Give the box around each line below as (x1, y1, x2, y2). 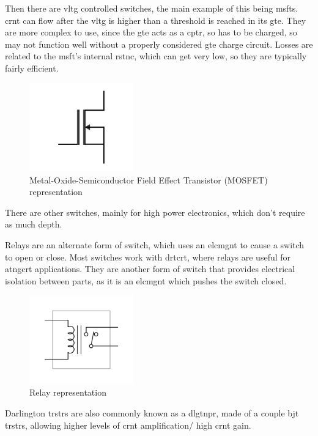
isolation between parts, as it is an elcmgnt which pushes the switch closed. (5, 274, 287, 287)
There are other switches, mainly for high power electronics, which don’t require (5, 205, 305, 218)
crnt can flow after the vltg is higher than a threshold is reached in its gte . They (5, 13, 306, 26)
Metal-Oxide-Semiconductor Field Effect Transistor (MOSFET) (29, 173, 268, 186)
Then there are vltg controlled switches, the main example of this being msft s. (5, 2, 298, 14)
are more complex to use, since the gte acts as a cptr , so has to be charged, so (5, 26, 297, 39)
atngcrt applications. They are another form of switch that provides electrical (5, 262, 295, 275)
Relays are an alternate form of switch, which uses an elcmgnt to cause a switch (5, 238, 305, 251)
